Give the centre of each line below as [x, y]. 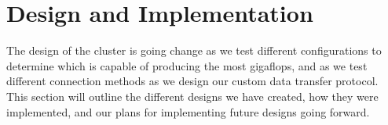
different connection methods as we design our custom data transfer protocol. [192, 81]
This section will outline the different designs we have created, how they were [192, 96]
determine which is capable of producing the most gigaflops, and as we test [187, 65]
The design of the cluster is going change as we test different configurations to [194, 50]
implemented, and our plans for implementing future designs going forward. [188, 111]
